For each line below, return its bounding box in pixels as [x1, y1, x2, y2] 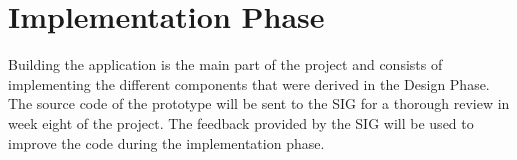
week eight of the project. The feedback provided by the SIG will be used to [8, 112, 474, 133]
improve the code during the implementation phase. [8, 132, 325, 153]
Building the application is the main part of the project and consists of [8, 54, 443, 75]
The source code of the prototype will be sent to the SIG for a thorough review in [8, 93, 510, 114]
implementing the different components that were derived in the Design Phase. [8, 73, 490, 94]
